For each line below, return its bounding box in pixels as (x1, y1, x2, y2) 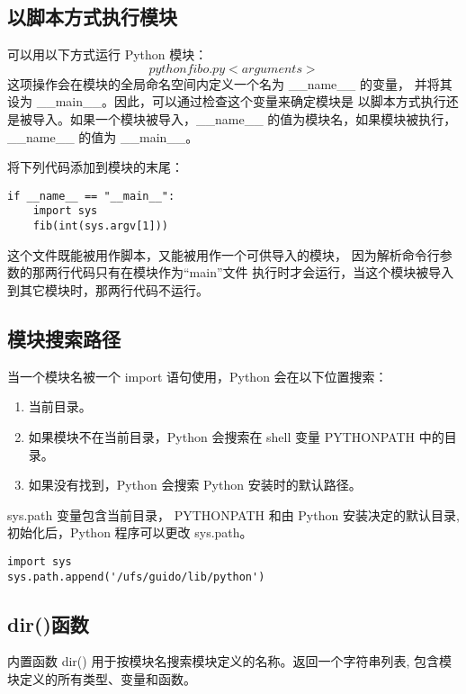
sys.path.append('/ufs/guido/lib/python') (7, 570, 265, 583)
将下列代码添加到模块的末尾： (7, 158, 184, 176)
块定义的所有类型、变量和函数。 (7, 669, 196, 688)
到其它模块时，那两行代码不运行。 (7, 280, 209, 299)
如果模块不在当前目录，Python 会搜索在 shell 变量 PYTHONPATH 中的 (28, 427, 444, 446)
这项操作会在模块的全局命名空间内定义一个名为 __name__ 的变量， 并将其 (7, 74, 453, 93)
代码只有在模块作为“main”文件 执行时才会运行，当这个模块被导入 (69, 263, 454, 282)
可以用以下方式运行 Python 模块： (7, 45, 208, 64)
